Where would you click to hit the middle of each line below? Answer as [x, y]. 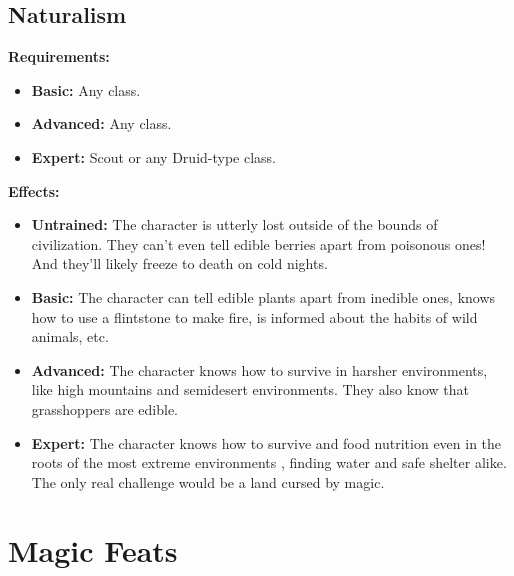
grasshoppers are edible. [104, 408]
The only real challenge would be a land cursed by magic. [208, 481]
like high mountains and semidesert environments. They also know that [250, 389]
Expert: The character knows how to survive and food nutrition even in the [266, 442]
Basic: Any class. [86, 89]
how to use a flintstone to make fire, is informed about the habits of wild [254, 316]
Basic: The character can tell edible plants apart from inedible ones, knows [263, 296]
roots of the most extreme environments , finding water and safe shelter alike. [269, 462]
